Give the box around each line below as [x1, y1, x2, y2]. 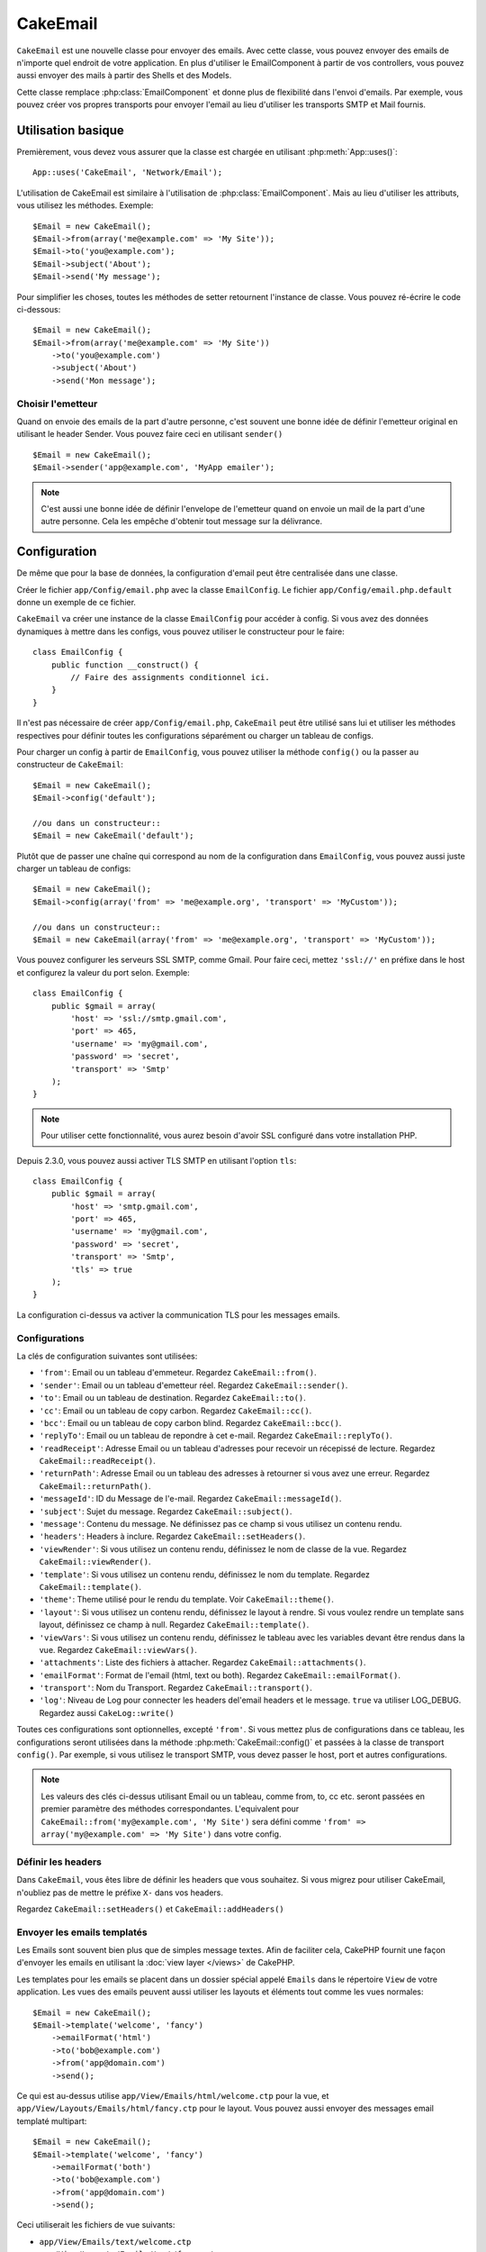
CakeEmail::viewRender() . [39, 1557, 151, 1567]
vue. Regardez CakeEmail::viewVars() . [39, 1644, 197, 1655]
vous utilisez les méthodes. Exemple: [16, 200, 154, 211]
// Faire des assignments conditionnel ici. [70, 672, 270, 682]
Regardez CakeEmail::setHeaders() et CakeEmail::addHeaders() [16, 1903, 285, 1914]
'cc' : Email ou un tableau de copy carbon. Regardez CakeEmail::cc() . [39, 1405, 312, 1416]
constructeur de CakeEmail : [16, 759, 123, 770]
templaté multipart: [16, 2115, 87, 2126]
